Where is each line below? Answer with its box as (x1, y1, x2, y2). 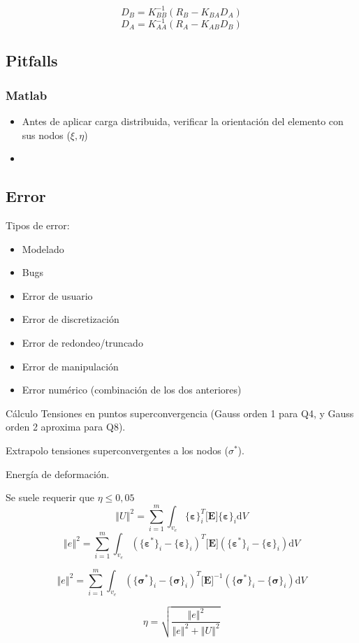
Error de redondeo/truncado (22, 335, 143, 349)
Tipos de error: (6, 217, 70, 232)
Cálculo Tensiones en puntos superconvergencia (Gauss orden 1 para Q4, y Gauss (6, 405, 354, 420)
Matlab (6, 86, 47, 103)
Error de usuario (22, 288, 93, 303)
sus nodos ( (22, 127, 71, 142)
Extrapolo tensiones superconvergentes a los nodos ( (6, 442, 228, 457)
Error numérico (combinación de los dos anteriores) (22, 382, 242, 397)
